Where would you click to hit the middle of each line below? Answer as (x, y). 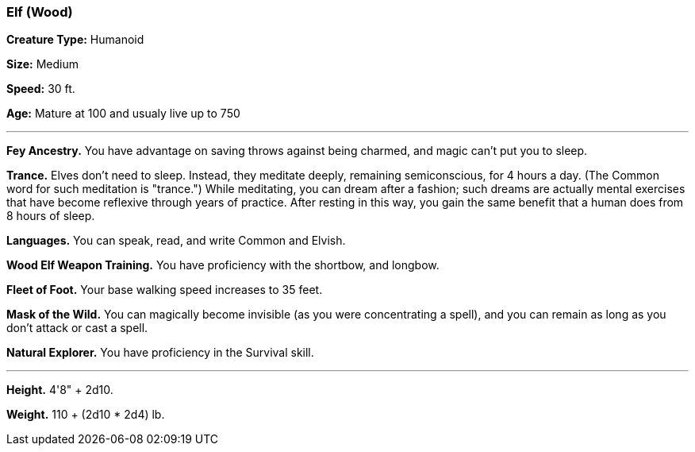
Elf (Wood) (40, 12)
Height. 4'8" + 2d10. (60, 390)
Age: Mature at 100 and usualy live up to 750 (123, 114)
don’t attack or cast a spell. (77, 328)
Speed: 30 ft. (41, 89)
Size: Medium (42, 64)
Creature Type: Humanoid (75, 40)
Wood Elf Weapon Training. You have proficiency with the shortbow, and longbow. (223, 265)
